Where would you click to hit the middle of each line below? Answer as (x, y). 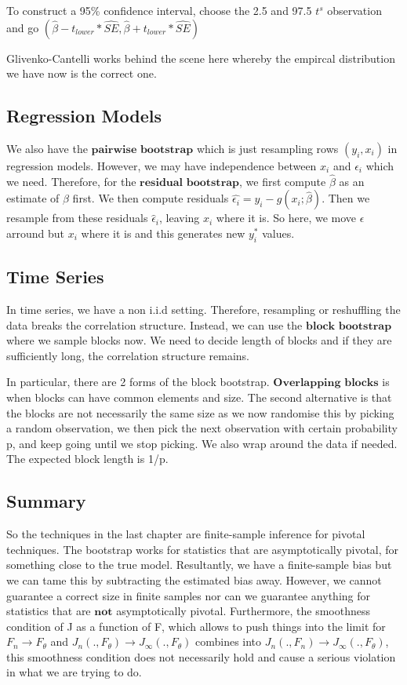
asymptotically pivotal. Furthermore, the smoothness (243, 611)
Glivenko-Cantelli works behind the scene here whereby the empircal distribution (201, 58)
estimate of (33, 198)
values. (278, 233)
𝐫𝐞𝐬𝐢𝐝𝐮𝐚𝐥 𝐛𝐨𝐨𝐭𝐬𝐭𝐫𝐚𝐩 (190, 182)
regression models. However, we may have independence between (162, 165)
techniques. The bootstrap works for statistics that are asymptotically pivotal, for (203, 549)
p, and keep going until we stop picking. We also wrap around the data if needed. (202, 443)
